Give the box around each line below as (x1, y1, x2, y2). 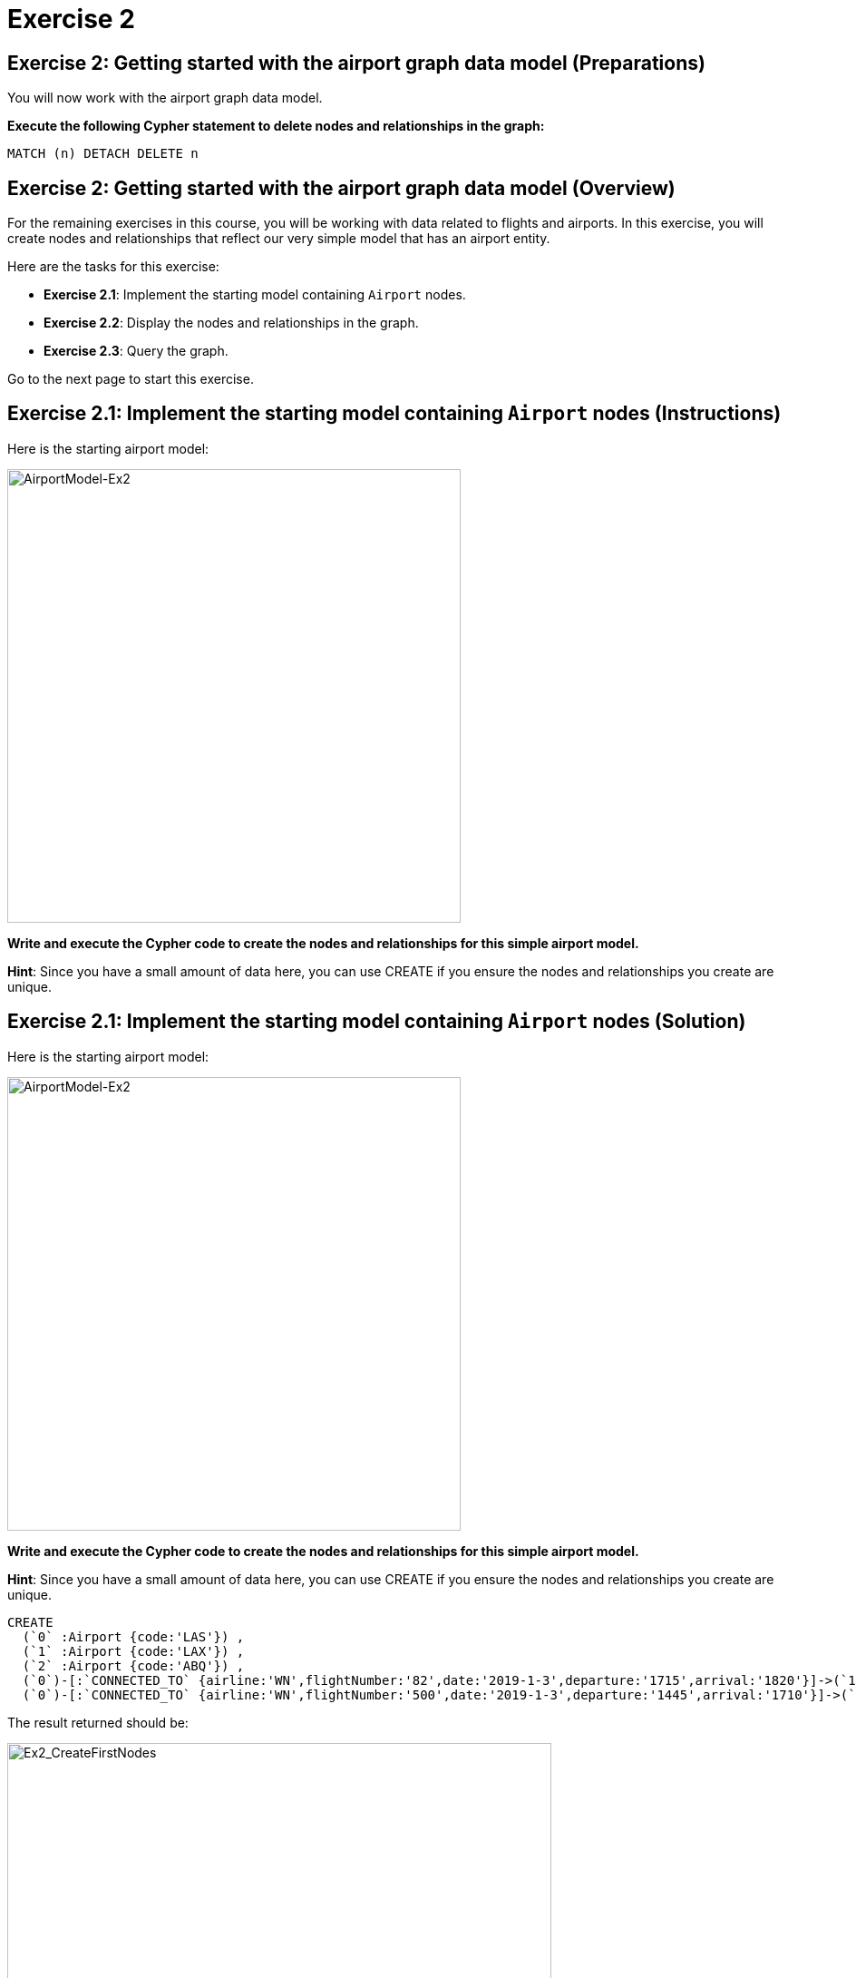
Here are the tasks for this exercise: (7, 259, 219, 275)
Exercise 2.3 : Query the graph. (44, 343, 229, 359)
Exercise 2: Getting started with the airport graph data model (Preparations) (7, 51, 705, 74)
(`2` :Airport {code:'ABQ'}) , (22, 1658, 245, 1673)
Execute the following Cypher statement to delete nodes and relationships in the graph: (7, 118, 545, 134)
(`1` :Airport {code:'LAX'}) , (22, 1643, 245, 1659)
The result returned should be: (7, 1714, 189, 1730)
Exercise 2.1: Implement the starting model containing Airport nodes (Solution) (7, 1010, 746, 1033)
